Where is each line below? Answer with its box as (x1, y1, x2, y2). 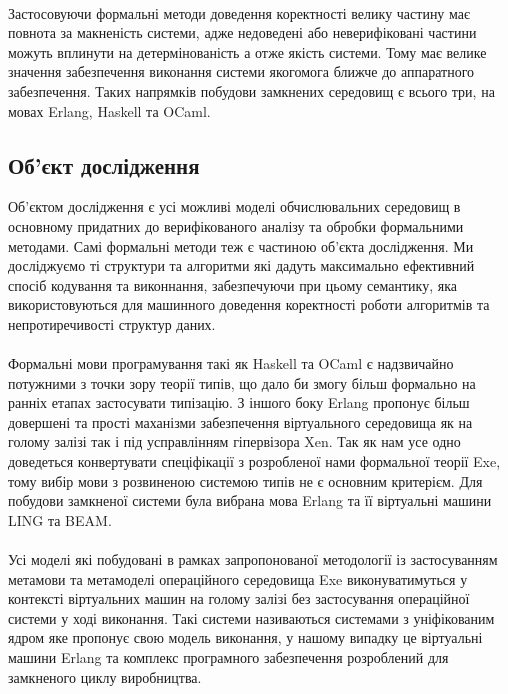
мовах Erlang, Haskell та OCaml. (8, 100, 211, 121)
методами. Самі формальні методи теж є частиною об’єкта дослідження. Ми (8, 235, 474, 256)
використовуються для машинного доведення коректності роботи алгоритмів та (8, 294, 490, 315)
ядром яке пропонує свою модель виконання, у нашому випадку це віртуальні (8, 627, 483, 648)
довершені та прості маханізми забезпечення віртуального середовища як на (8, 411, 473, 432)
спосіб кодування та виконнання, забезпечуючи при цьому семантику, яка (8, 274, 457, 295)
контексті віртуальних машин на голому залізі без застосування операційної (8, 588, 470, 609)
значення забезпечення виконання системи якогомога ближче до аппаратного (8, 61, 475, 82)
